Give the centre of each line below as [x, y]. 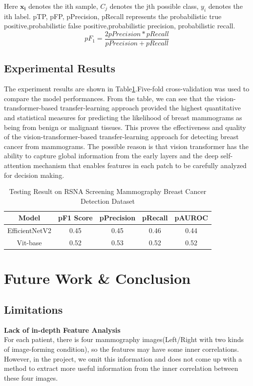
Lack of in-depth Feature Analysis [62, 330]
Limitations [33, 309]
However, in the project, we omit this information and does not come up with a [123, 358]
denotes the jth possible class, [154, 6]
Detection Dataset [107, 201]
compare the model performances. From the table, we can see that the [109, 98]
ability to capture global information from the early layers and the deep [111, 156]
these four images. [31, 377]
